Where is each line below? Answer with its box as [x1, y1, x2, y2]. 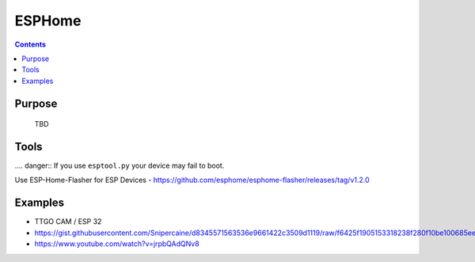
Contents [14, 40, 47, 49]
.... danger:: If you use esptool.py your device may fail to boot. [14, 161, 225, 170]
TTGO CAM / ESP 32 [34, 217, 102, 226]
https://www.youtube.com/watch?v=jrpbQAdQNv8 [34, 239, 199, 249]
